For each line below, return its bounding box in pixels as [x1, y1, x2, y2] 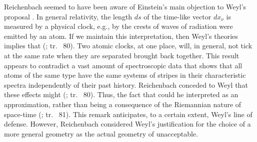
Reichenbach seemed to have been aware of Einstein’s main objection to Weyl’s [4, 1, 246, 11]
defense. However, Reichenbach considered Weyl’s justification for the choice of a [4, 119, 251, 129]
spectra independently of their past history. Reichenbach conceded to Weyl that [4, 79, 248, 90]
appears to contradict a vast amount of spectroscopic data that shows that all [4, 60, 242, 70]
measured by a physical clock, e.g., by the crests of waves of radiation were [4, 21, 233, 31]
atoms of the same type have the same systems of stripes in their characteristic [4, 70, 246, 80]
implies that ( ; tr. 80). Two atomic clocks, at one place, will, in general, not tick [4, 40, 252, 51]
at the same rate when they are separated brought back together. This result [4, 50, 239, 60]
